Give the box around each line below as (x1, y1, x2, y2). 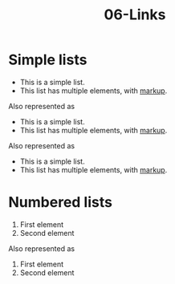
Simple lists (8, 51, 87, 69)
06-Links (104, 6, 166, 24)
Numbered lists (8, 193, 112, 212)
